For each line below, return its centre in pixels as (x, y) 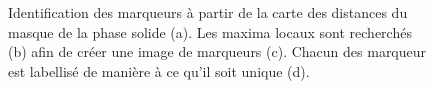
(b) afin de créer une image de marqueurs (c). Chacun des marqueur (217, 51)
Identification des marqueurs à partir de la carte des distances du (208, 12)
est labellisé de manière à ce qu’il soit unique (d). (159, 70)
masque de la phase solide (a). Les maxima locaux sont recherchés (210, 31)
